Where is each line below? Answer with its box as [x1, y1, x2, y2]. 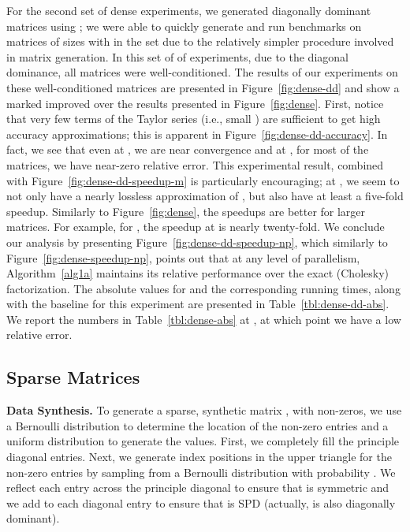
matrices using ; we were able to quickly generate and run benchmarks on [6, 17, 362, 34]
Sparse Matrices [6, 365, 140, 389]
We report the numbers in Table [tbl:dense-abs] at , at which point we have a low [6, 311, 401, 327]
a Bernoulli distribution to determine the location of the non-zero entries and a [6, 417, 389, 433]
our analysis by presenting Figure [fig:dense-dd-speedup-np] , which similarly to [6, 233, 388, 250]
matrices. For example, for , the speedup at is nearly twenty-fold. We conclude [6, 218, 385, 235]
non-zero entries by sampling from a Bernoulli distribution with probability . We [6, 463, 396, 480]
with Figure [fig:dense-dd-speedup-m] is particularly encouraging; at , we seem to [6, 172, 400, 188]
